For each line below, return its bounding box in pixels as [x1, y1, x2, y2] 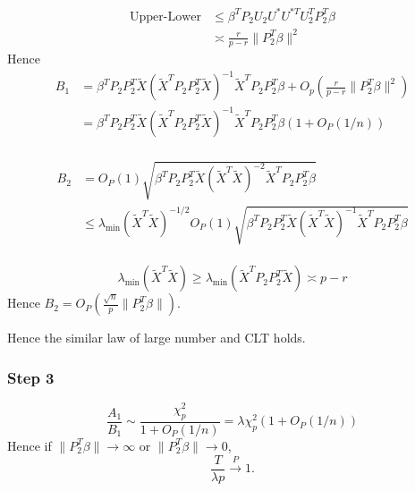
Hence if [7, 436, 52, 454]
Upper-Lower [130, 10, 201, 23]
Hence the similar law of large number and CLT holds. [7, 328, 306, 347]
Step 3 [7, 366, 55, 388]
